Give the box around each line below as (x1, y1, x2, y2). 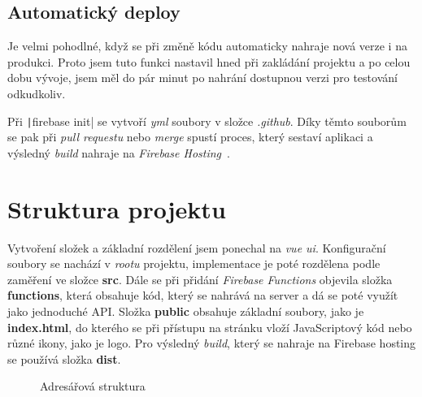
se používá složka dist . (7, 350, 121, 367)
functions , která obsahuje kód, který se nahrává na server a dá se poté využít (7, 287, 398, 304)
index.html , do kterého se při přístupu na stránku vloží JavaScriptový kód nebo (7, 318, 412, 335)
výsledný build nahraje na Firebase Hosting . (7, 144, 230, 161)
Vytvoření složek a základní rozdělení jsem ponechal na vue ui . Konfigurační (7, 239, 386, 256)
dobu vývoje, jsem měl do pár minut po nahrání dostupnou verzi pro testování (7, 69, 398, 86)
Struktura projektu (7, 192, 226, 225)
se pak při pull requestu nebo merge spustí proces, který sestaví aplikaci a (7, 128, 373, 145)
